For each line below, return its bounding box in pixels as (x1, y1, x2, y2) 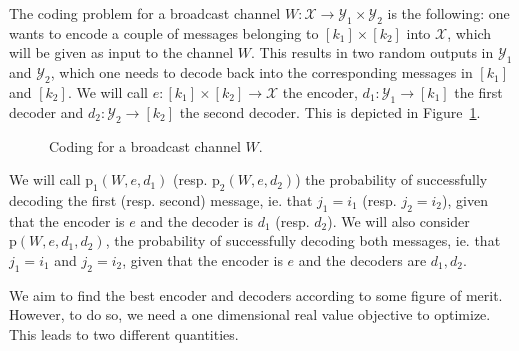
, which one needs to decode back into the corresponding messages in (50, 62, 473, 83)
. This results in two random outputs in (250, 42, 494, 63)
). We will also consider (327, 210, 470, 231)
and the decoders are (298, 249, 427, 270)
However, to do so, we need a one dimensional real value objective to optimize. (9, 304, 491, 325)
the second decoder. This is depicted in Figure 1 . (179, 101, 481, 122)
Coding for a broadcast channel (49, 135, 241, 156)
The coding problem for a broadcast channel (9, 3, 281, 23)
